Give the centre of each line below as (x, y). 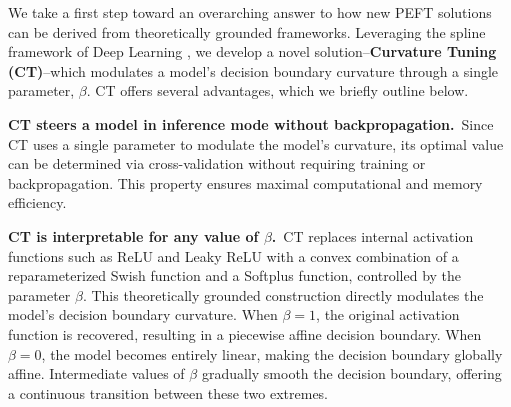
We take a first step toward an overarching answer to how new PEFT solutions (250, 12)
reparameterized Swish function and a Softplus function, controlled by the (235, 275)
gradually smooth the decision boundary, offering (351, 373)
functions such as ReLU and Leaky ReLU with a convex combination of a (233, 255)
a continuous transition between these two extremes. (168, 392)
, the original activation (388, 314)
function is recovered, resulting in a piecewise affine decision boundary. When (245, 333)
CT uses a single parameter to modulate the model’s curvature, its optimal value (256, 143)
